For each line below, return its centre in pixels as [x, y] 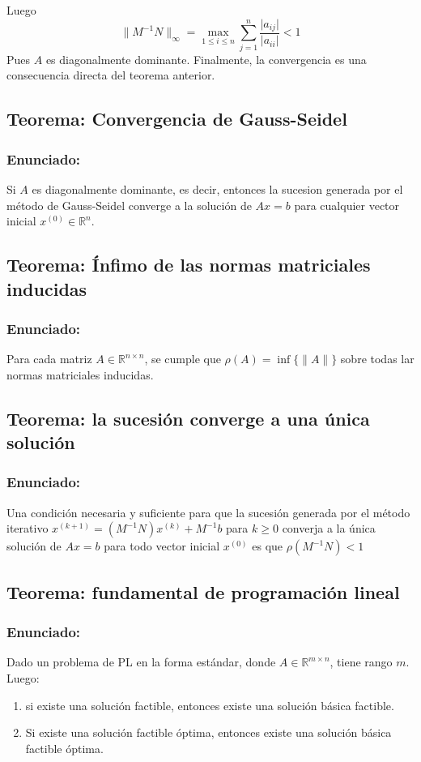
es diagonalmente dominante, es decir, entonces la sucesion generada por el [217, 189]
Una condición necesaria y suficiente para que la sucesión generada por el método [208, 512]
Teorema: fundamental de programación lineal [203, 591]
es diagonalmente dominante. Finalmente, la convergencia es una [206, 59]
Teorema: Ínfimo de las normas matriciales [189, 265]
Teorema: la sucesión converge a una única [188, 418]
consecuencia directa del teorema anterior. [111, 75]
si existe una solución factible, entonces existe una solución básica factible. [210, 705]
